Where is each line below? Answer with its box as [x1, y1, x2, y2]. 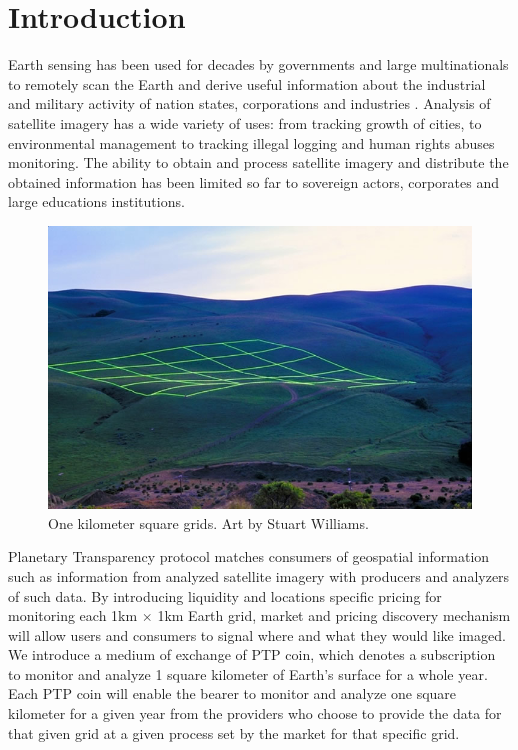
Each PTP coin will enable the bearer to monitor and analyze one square [8, 683, 457, 704]
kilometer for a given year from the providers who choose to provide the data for [8, 703, 502, 724]
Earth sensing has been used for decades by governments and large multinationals [8, 54, 509, 75]
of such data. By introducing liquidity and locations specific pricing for [8, 585, 442, 606]
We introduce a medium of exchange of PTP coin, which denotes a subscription [8, 644, 496, 665]
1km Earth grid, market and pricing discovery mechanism [157, 605, 511, 626]
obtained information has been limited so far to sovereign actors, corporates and [8, 171, 500, 192]
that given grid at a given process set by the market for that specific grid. [8, 722, 460, 743]
